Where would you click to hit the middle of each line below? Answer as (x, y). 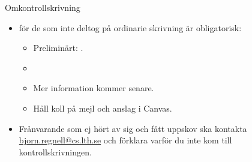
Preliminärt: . (58, 48)
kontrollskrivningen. (55, 151)
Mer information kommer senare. (94, 88)
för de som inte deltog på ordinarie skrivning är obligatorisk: (130, 27)
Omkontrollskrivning (43, 7)
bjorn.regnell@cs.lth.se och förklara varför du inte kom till (125, 140)
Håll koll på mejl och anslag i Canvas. (103, 108)
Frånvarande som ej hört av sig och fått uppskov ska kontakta (133, 128)
